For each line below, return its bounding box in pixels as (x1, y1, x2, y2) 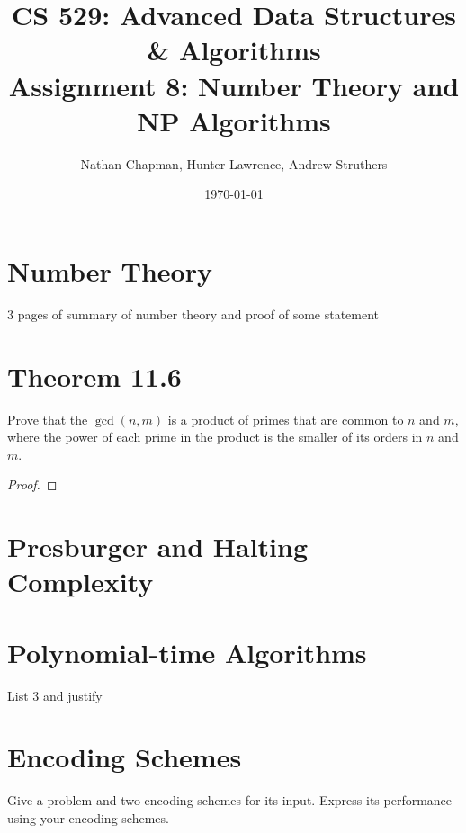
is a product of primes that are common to (167, 409, 404, 428)
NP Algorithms (137, 102, 331, 139)
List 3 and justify (7, 685, 103, 704)
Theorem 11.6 (7, 357, 182, 394)
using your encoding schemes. (7, 808, 169, 827)
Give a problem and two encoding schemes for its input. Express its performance (7, 791, 453, 810)
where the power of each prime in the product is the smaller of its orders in (7, 427, 423, 446)
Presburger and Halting (7, 528, 309, 565)
